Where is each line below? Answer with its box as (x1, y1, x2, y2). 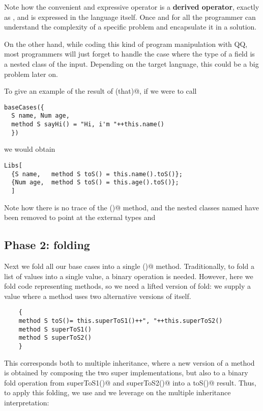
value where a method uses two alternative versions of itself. (4, 290, 191, 301)
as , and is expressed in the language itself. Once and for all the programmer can (4, 11, 256, 22)
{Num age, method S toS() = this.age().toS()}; (11, 179, 179, 186)
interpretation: (4, 397, 49, 408)
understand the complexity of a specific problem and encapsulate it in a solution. (4, 21, 257, 32)
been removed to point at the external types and (4, 212, 156, 223)
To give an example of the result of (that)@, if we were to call (4, 86, 197, 96)
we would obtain (4, 144, 55, 154)
